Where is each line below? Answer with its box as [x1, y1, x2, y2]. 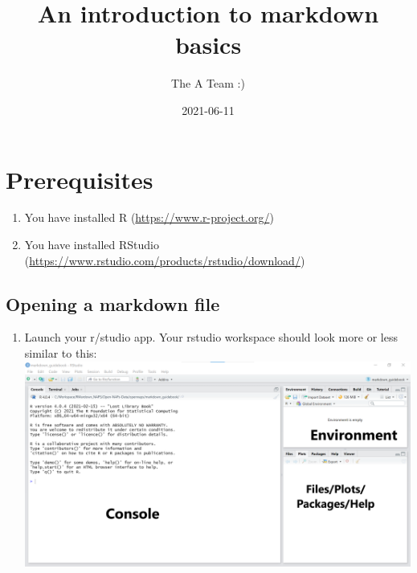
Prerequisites [6, 162, 153, 195]
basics [174, 28, 242, 61]
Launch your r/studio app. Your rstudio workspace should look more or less [24, 329, 398, 346]
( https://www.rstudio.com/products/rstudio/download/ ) [24, 252, 305, 268]
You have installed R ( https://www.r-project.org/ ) [24, 209, 274, 226]
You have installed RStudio [24, 236, 159, 253]
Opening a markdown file [6, 291, 220, 316]
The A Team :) [171, 75, 245, 92]
